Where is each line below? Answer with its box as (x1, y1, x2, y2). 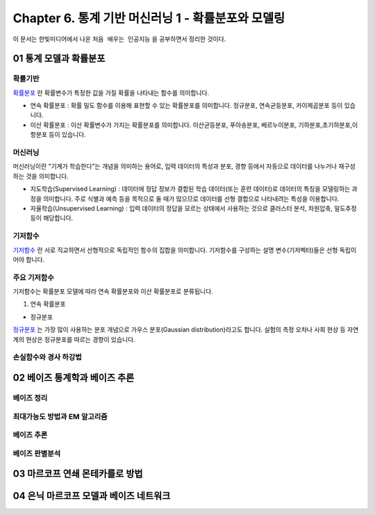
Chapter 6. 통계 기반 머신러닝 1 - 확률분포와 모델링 (12, 10, 285, 26)
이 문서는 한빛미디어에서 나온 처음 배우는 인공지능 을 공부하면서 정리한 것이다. (12, 35, 226, 43)
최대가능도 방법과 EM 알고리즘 (12, 411, 108, 421)
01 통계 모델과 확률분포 (12, 53, 106, 65)
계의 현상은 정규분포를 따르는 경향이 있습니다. (12, 335, 135, 343)
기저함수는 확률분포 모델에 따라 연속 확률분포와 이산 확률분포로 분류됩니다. (12, 287, 213, 295)
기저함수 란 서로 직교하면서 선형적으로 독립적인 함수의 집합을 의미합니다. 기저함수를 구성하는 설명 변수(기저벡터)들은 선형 (12, 245, 338, 254)
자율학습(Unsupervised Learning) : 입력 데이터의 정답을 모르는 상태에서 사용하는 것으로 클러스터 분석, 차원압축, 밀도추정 (30, 204, 357, 212)
